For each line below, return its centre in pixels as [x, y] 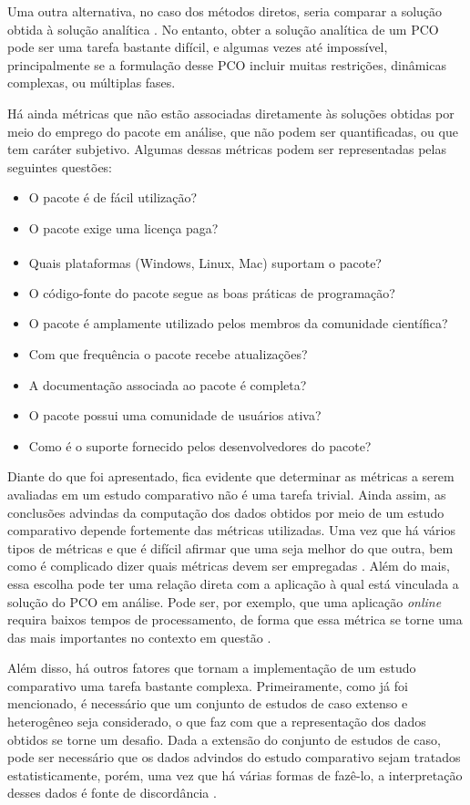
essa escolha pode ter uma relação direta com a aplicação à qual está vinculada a [233, 583]
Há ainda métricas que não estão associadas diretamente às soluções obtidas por [231, 113]
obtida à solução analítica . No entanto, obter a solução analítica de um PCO [223, 29]
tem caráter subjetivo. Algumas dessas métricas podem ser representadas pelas [227, 149]
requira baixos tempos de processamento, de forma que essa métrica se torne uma [235, 619]
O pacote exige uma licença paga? [123, 227]
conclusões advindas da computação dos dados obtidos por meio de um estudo [226, 512]
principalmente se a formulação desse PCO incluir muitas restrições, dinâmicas [227, 64]
